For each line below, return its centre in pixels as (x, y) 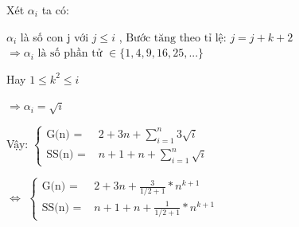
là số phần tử (70, 54)
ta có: (55, 10)
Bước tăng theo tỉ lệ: (176, 38)
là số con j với (54, 36)
